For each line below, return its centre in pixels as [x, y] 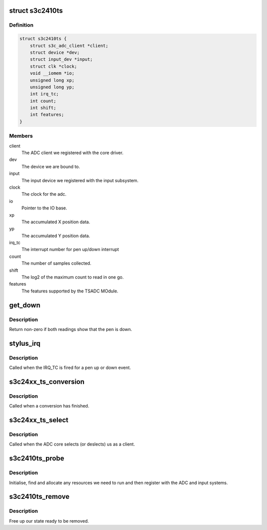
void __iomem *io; [52, 73]
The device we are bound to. [51, 166]
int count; [43, 101]
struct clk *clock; [54, 66]
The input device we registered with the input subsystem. [80, 180]
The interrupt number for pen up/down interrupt [70, 249]
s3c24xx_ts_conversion [47, 382]
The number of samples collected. [56, 263]
